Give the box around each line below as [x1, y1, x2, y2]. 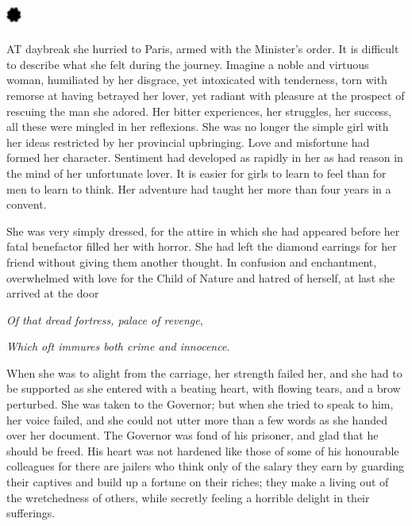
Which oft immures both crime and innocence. [6, 338, 230, 355]
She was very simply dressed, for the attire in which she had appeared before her [6, 222, 400, 239]
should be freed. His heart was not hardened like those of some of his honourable [6, 442, 399, 459]
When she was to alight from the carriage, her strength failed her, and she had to [6, 364, 402, 381]
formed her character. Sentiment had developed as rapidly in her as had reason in [6, 149, 403, 166]
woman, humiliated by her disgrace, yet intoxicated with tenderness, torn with [6, 71, 387, 88]
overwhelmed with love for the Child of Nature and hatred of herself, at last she [6, 269, 395, 286]
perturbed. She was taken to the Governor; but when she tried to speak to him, [6, 396, 394, 413]
